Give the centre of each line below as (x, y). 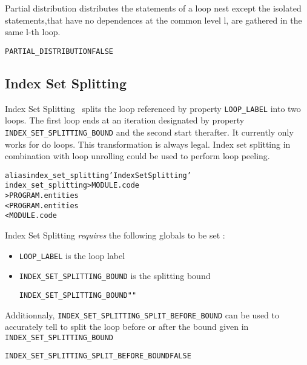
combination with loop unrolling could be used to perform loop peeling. (137, 156)
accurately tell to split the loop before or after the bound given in (127, 327)
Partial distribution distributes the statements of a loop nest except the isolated (153, 8)
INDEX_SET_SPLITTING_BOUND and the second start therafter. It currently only (149, 132)
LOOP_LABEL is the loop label (72, 255)
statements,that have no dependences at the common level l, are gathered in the (153, 20)
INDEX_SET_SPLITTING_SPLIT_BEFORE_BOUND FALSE (98, 356)
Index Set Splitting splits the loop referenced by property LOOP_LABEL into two (153, 108)
